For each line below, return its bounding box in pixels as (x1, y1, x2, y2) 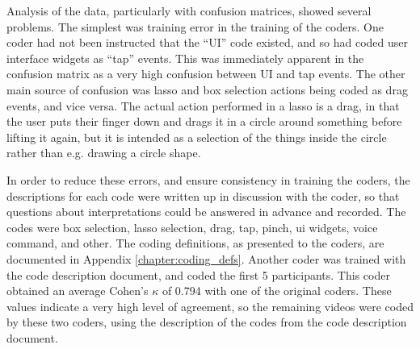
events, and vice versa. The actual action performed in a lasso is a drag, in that (6, 97, 400, 114)
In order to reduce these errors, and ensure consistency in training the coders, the (6, 171, 410, 188)
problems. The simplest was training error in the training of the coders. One (6, 18, 384, 35)
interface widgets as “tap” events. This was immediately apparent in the (6, 49, 364, 66)
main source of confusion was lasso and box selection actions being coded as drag (6, 81, 408, 98)
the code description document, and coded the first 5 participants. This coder (6, 266, 390, 283)
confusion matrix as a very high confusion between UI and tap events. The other (6, 65, 405, 82)
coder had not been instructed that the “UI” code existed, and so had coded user (6, 34, 409, 51)
